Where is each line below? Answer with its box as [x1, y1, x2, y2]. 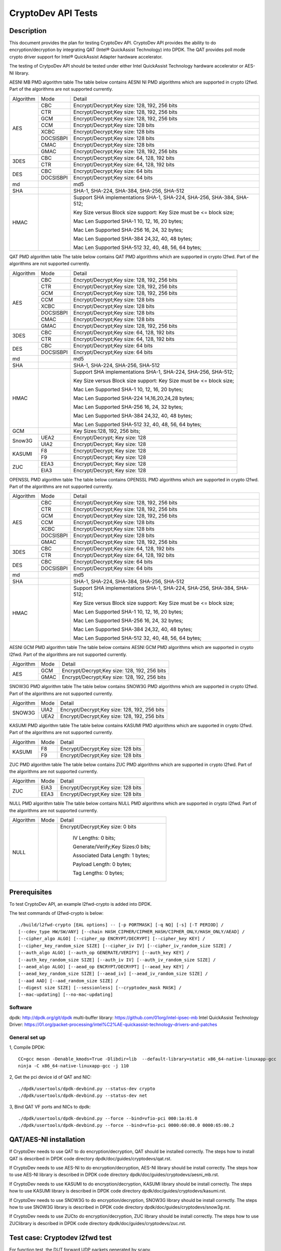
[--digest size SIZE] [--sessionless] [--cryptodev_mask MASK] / [18, 985, 182, 991]
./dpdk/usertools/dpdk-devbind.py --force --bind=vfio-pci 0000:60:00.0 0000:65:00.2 [18, 1122, 234, 1128]
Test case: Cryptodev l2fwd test [9, 1233, 112, 1242]
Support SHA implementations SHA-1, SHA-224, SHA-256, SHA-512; [73, 368, 234, 375]
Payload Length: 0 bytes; [72, 861, 132, 868]
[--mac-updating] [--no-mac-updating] [18, 992, 113, 998]
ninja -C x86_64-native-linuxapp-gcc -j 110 [18, 1063, 129, 1068]
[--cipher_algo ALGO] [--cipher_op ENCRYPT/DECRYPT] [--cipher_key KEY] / [18, 936, 205, 942]
